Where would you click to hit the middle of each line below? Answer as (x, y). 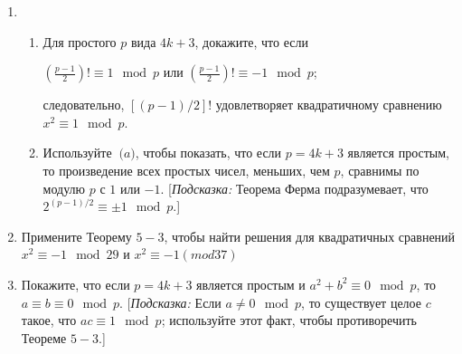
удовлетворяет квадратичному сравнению (329, 105)
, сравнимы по (380, 170)
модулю (64, 188)
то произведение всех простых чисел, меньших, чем (186, 170)
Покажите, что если (75, 284)
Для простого (80, 41)
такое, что (49, 320)
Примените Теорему (76, 236)
